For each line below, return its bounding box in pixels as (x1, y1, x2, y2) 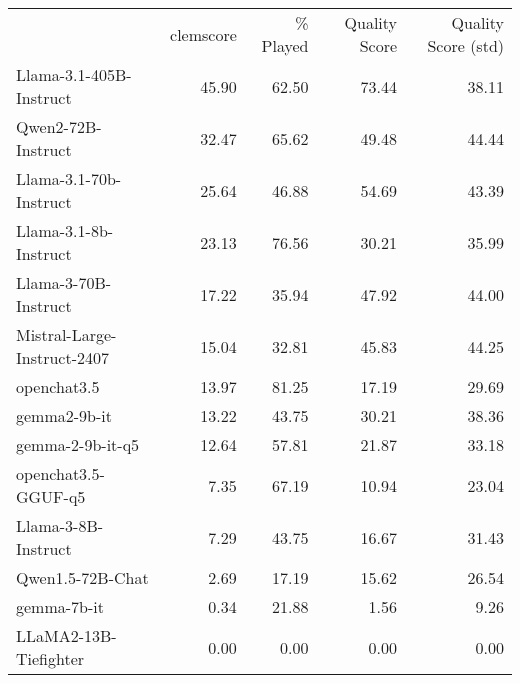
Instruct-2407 (16, 346, 110, 369)
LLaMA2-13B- (16, 624, 117, 647)
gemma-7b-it (16, 595, 104, 618)
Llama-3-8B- (16, 514, 104, 537)
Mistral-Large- (16, 323, 117, 346)
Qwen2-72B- (16, 115, 102, 138)
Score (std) (427, 34, 504, 57)
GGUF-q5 (16, 485, 86, 508)
